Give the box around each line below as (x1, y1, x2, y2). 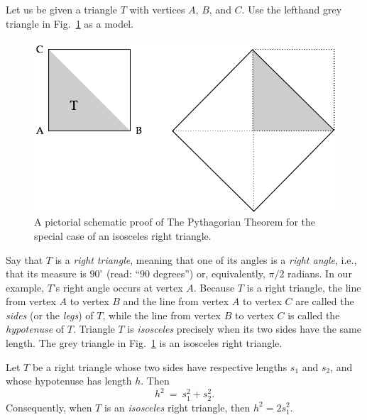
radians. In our (287, 266, 352, 281)
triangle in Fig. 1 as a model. (6, 16, 133, 31)
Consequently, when (6, 399, 92, 414)
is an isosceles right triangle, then (104, 399, 251, 414)
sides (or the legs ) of (6, 307, 94, 322)
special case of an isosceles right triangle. (34, 228, 212, 243)
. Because (193, 280, 235, 294)
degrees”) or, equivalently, (153, 266, 265, 281)
